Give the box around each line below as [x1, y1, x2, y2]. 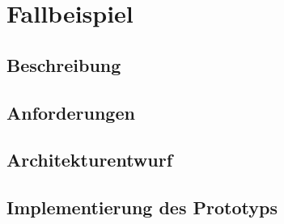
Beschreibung [6, 52, 121, 77]
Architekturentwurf [6, 147, 173, 172]
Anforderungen [6, 99, 135, 125]
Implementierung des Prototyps [6, 195, 278, 220]
